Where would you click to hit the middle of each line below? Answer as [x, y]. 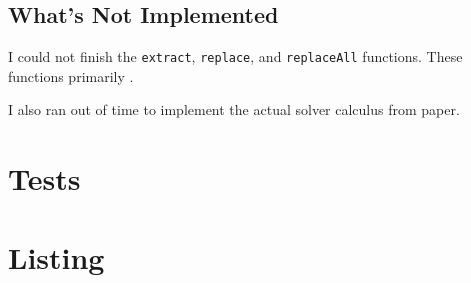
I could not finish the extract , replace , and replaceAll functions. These [235, 56]
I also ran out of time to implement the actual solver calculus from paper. [234, 109]
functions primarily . [71, 75]
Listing [56, 256]
